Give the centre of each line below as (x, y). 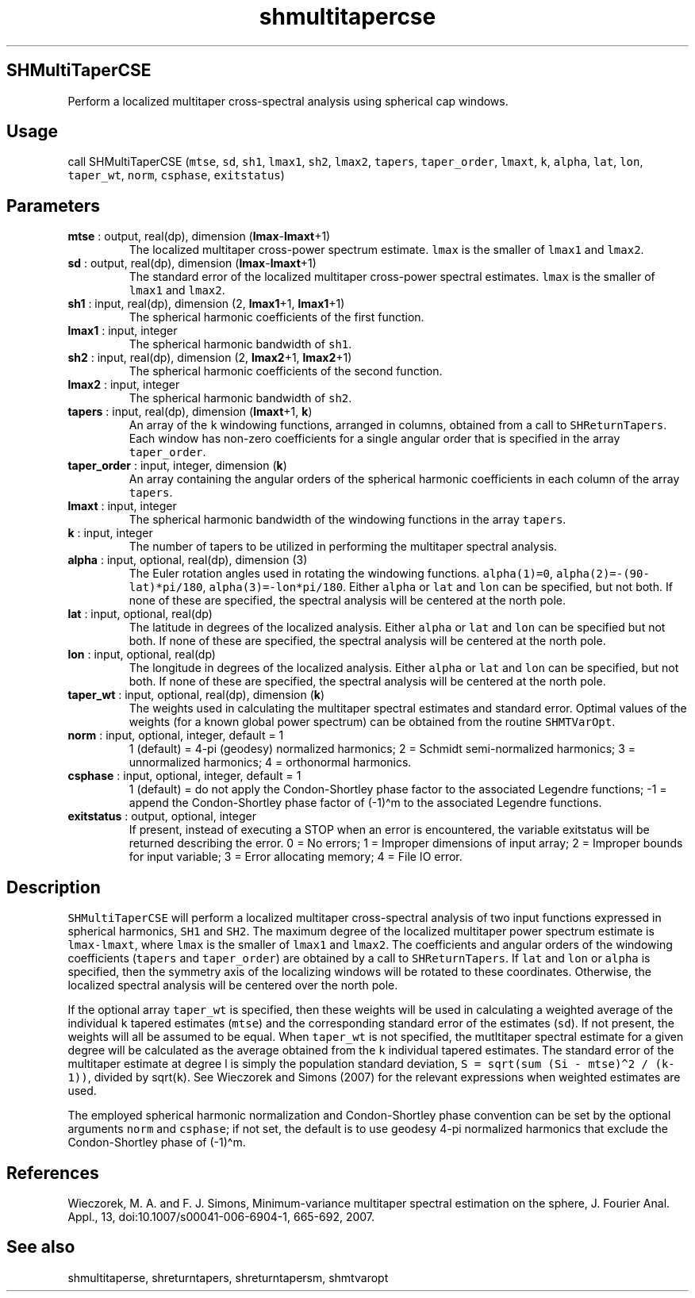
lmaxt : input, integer (122, 506)
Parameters (53, 205)
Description (54, 887)
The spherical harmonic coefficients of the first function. (276, 317)
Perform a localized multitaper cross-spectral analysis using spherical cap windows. (288, 101)
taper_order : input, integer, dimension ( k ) (177, 466)
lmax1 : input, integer (123, 331)
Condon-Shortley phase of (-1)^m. (157, 1142)
